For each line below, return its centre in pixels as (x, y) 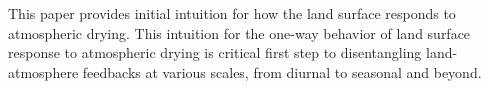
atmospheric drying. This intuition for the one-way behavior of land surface (239, 32)
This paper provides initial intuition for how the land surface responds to (232, 13)
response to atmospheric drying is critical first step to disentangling (215, 52)
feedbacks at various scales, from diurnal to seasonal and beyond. (282, 71)
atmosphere (43, 71)
